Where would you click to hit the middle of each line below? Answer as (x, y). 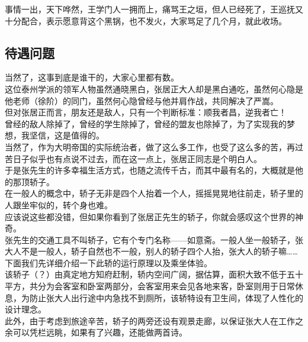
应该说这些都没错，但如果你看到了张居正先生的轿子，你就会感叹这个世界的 (150, 216)
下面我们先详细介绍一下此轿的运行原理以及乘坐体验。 (108, 262)
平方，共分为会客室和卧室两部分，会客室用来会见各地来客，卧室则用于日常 (150, 286)
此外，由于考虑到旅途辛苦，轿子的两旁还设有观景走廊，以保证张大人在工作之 (154, 320)
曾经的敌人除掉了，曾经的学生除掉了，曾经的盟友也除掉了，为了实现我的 (146, 123)
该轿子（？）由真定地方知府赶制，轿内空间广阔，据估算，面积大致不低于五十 (154, 274)
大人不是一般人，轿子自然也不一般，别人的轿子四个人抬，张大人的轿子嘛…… (151, 251)
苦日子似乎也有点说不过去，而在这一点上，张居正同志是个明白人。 (133, 158)
